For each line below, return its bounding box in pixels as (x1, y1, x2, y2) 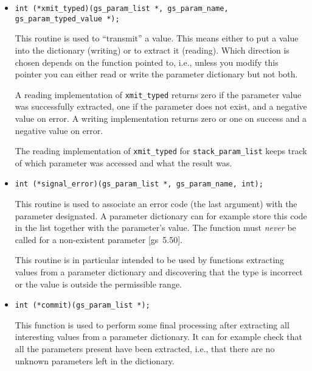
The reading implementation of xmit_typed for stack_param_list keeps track (15, 144, 307, 157)
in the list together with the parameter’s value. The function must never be (15, 221, 296, 234)
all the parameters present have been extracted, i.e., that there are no (15, 342, 275, 355)
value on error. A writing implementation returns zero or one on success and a (15, 111, 307, 124)
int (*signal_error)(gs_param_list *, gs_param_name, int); (15, 180, 263, 189)
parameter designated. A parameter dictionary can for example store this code (15, 209, 307, 222)
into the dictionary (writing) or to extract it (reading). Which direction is (15, 43, 289, 56)
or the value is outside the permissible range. (15, 277, 182, 290)
